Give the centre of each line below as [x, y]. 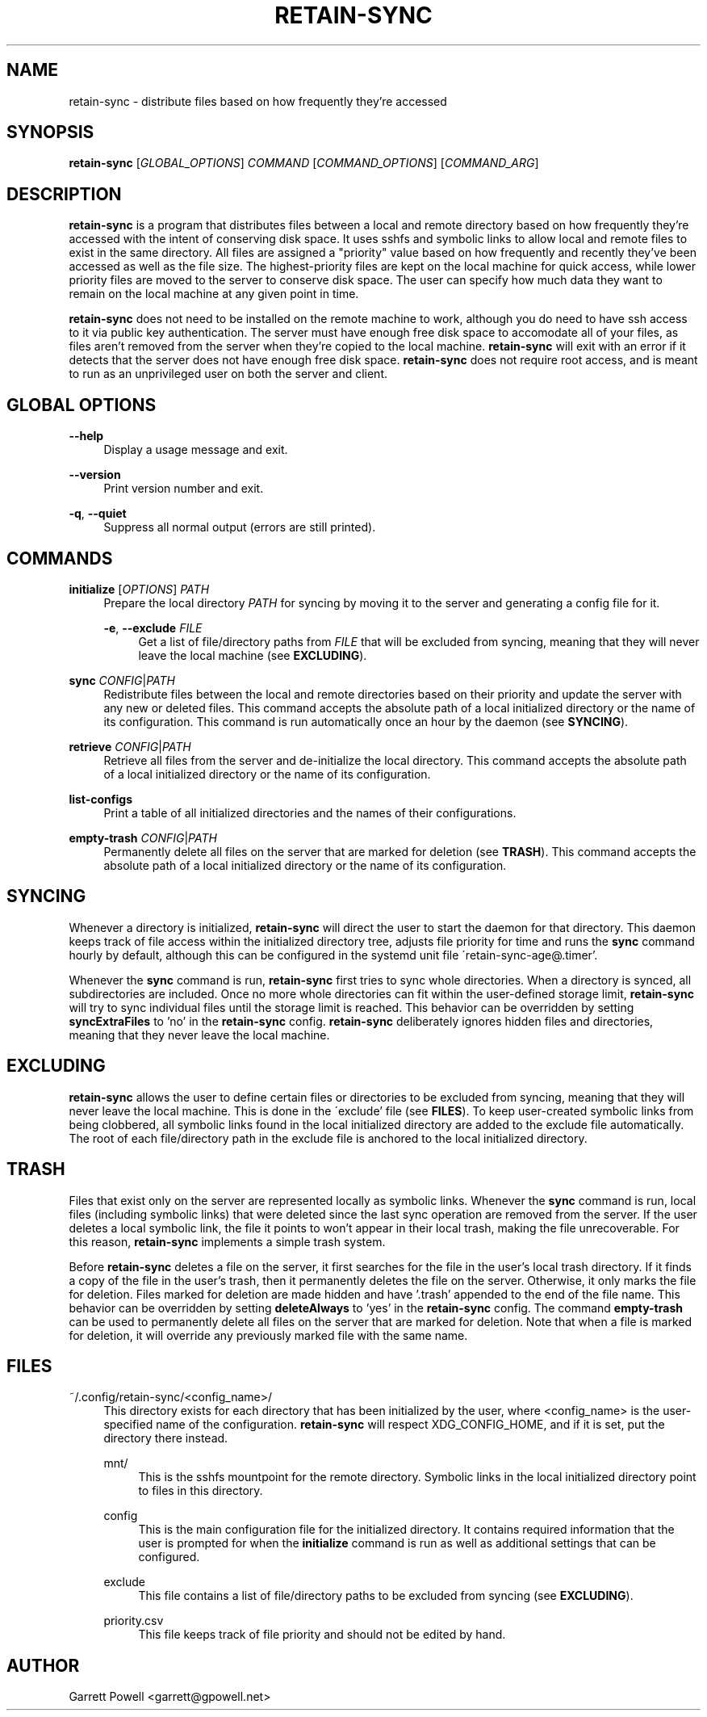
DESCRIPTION [64, 194]
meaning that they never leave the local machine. [199, 1035]
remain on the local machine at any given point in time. [214, 294]
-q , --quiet [98, 514]
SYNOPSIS [50, 132]
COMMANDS [60, 558]
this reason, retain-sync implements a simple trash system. [227, 1241]
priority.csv [134, 1621]
